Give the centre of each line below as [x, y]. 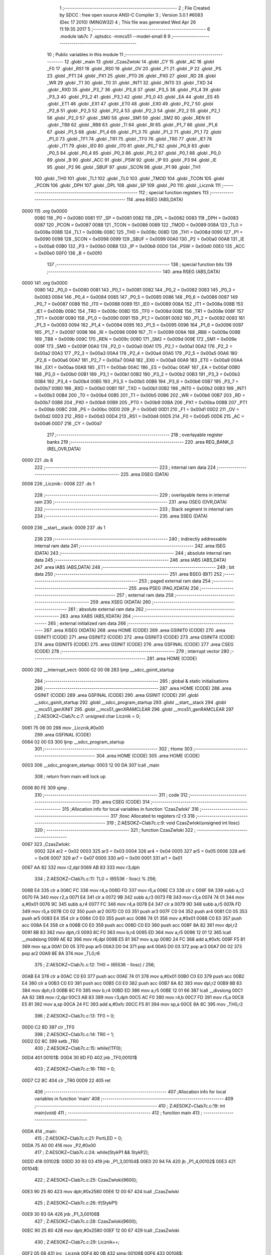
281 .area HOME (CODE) [172, 658]
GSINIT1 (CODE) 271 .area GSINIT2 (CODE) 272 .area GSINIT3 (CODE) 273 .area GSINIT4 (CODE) [135, 637]
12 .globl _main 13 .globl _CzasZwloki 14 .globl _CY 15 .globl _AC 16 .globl [139, 61]
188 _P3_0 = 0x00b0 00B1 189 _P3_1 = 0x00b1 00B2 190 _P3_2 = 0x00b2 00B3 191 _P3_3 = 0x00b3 [137, 374]
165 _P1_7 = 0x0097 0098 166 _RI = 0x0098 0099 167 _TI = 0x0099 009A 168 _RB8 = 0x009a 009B [138, 332]
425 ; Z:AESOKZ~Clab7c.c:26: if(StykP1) [76, 1203]
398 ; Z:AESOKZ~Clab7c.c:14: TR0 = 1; [74, 1034]
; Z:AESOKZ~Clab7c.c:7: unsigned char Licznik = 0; [87, 716]
